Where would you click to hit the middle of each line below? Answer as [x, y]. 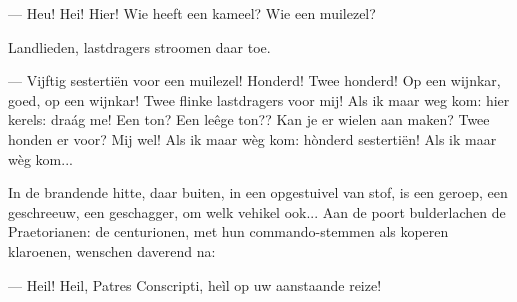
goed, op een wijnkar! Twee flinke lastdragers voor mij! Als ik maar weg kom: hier [259, 99]
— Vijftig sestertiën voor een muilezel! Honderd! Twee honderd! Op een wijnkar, [254, 80]
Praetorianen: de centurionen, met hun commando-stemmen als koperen [228, 231]
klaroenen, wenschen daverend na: [112, 250]
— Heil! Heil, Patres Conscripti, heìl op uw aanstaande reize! [195, 284]
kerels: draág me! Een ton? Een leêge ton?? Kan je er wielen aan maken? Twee [249, 119]
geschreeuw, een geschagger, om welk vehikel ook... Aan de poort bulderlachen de [257, 211]
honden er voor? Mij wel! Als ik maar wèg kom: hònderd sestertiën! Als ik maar [252, 138]
